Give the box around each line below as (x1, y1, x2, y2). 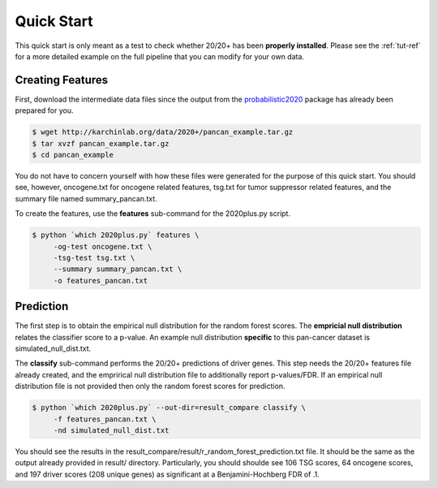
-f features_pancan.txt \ (53, 414, 157, 424)
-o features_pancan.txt (53, 276, 148, 285)
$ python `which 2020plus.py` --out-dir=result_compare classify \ (32, 403, 307, 412)
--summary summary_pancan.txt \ (53, 265, 182, 274)
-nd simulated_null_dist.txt (53, 425, 170, 434)
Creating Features (15, 73, 109, 87)
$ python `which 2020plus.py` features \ (32, 231, 200, 240)
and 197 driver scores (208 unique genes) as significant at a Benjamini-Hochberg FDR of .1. (15, 469, 320, 479)
